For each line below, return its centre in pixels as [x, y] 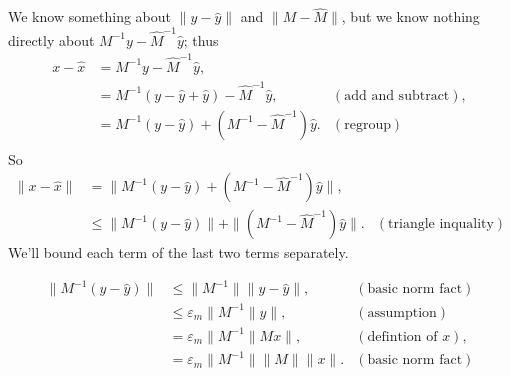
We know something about [90, 16]
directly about [51, 39]
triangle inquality [441, 224]
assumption [402, 312]
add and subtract [397, 95]
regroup [367, 124]
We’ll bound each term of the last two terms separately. [178, 252]
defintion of [402, 336]
